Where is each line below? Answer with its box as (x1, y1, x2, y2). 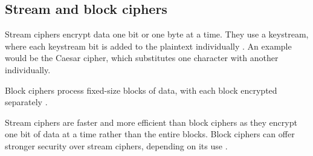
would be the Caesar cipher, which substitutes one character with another (5, 51, 279, 64)
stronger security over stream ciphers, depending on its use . (5, 139, 228, 152)
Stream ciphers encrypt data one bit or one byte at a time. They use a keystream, (5, 28, 309, 41)
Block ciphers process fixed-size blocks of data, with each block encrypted (5, 83, 277, 96)
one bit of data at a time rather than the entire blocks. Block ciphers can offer (5, 128, 295, 140)
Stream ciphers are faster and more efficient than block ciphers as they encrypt (5, 115, 297, 128)
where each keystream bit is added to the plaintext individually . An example (5, 39, 292, 52)
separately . (5, 96, 48, 108)
